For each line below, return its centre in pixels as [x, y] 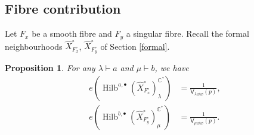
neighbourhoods [34, 46]
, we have [172, 68]
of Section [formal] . [135, 46]
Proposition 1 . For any [50, 68]
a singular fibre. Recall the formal [188, 33]
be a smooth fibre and [72, 33]
